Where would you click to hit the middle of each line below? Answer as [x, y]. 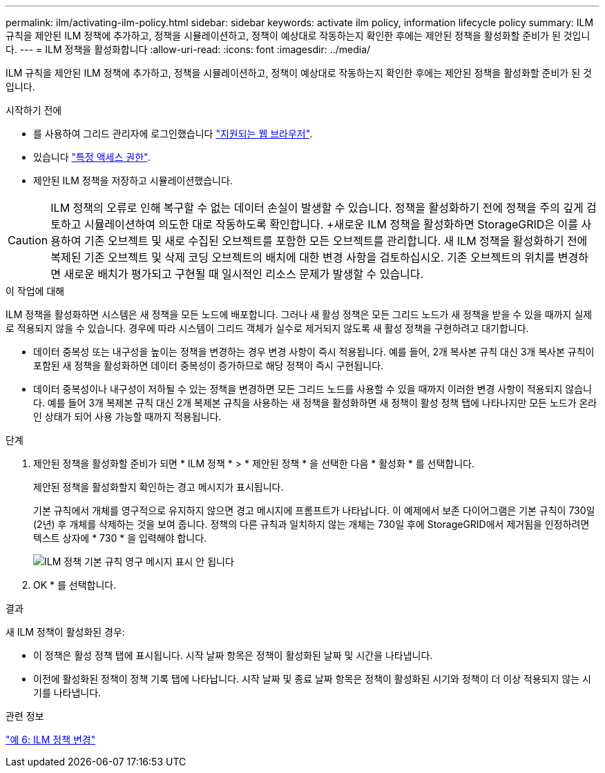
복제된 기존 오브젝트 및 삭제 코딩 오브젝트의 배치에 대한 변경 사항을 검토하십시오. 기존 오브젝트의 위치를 [303, 257]
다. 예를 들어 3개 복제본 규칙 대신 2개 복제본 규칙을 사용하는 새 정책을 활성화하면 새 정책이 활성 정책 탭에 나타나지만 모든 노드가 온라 [315, 403]
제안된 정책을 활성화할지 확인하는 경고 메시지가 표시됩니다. [159, 487]
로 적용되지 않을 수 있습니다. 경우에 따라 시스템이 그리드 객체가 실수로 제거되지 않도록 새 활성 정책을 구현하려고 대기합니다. [267, 328]
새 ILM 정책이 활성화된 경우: [65, 632]
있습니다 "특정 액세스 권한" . [92, 157]
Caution [28, 240]
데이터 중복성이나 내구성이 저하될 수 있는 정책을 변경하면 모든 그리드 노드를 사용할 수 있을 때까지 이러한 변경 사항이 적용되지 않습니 [313, 389]
